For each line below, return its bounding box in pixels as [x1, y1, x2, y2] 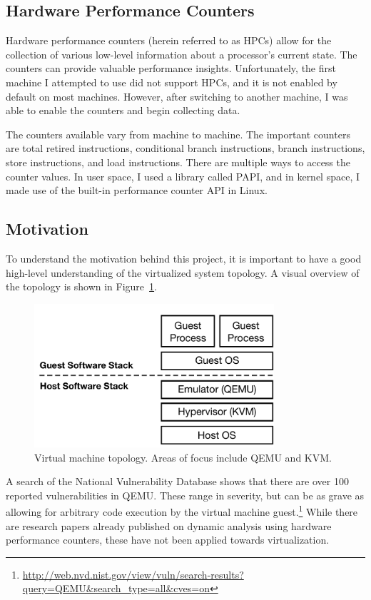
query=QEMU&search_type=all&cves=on [22, 581, 210, 596]
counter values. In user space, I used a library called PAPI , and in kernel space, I [6, 168, 360, 183]
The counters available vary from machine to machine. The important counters [6, 126, 350, 141]
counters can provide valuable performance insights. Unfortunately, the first [6, 61, 336, 76]
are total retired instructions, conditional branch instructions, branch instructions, [6, 141, 365, 156]
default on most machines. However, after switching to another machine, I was [6, 88, 348, 103]
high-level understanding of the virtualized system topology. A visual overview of [6, 265, 360, 280]
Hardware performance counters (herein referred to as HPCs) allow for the [6, 33, 332, 48]
